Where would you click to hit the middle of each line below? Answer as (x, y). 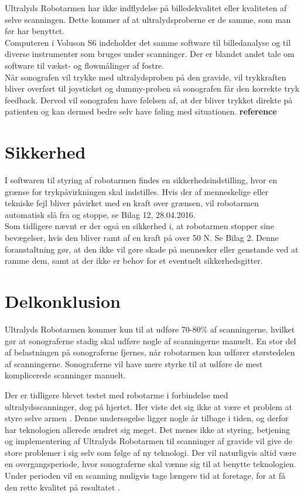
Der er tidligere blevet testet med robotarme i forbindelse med (117, 394)
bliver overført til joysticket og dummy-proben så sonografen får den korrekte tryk (152, 88)
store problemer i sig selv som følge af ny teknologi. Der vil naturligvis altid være (151, 452)
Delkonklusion (63, 301)
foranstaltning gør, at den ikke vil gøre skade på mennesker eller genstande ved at (152, 249)
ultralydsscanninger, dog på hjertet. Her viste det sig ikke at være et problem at (148, 406)
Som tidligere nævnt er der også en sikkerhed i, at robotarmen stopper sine (139, 226)
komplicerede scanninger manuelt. (65, 375)
